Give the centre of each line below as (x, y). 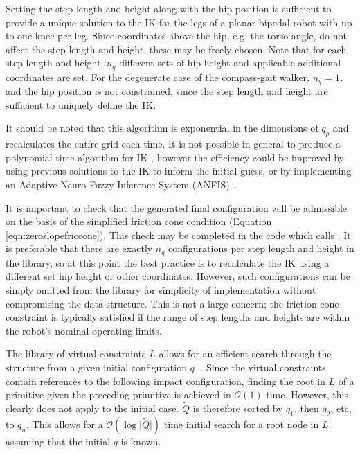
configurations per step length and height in (261, 248)
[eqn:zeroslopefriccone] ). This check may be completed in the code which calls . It (178, 234)
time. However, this (307, 394)
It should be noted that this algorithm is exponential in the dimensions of (162, 128)
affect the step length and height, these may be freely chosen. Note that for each (176, 49)
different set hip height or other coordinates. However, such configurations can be (178, 276)
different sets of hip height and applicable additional (230, 63)
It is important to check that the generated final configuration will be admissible (177, 207)
